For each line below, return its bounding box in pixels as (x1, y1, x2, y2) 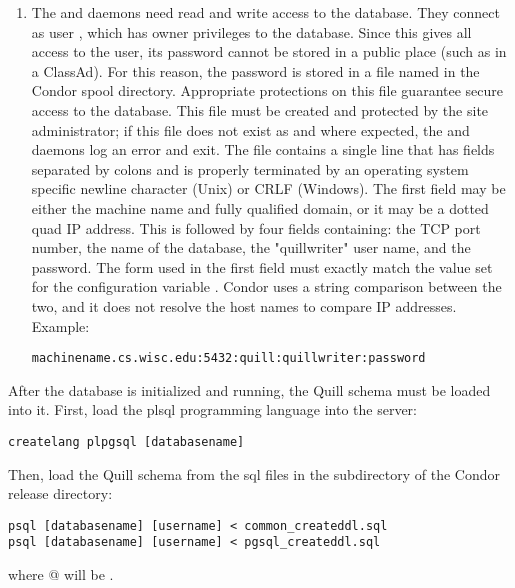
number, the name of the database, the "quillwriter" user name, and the (31, 237, 471, 258)
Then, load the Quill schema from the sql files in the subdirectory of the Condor (8, 463, 501, 484)
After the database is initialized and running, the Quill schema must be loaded (8, 379, 491, 400)
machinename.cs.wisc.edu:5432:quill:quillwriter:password (31, 351, 426, 366)
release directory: (8, 483, 113, 504)
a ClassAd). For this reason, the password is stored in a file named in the (31, 60, 480, 81)
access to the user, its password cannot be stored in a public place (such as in (31, 41, 507, 62)
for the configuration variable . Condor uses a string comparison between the (31, 276, 502, 297)
